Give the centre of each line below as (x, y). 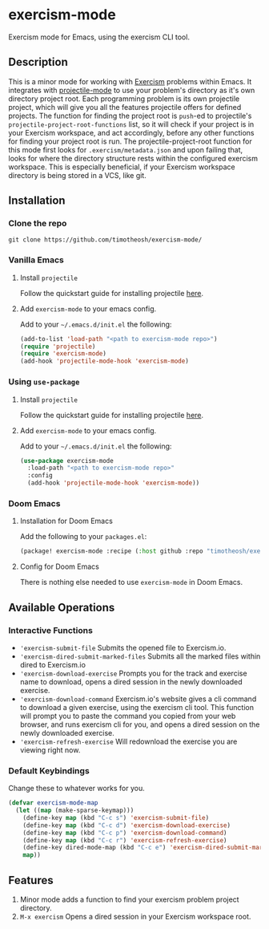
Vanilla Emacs (36, 260)
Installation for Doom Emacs (66, 521)
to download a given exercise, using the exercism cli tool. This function (137, 707)
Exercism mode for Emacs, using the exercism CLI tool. (99, 37)
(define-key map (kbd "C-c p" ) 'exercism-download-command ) (125, 833)
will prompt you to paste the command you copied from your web (128, 716)
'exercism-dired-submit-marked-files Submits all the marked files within (140, 656)
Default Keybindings (49, 770)
